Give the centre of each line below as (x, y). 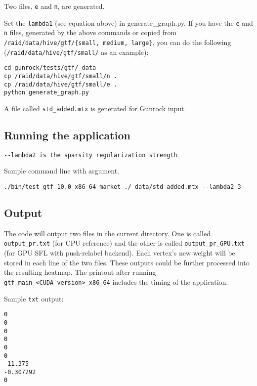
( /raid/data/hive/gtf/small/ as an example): (76, 52)
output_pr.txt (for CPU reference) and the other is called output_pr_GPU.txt (125, 243)
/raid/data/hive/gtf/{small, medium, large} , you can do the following (118, 42)
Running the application (67, 135)
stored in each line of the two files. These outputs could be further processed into (127, 262)
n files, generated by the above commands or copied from (90, 32)
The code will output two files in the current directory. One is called (107, 233)
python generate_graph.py (46, 93)
